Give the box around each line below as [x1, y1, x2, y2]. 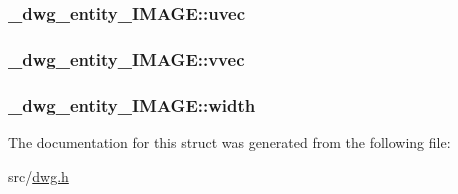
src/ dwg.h [8, 165, 69, 186]
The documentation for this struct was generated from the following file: [8, 131, 451, 152]
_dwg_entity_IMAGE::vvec [8, 46, 245, 71]
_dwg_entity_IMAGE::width [8, 92, 256, 117]
